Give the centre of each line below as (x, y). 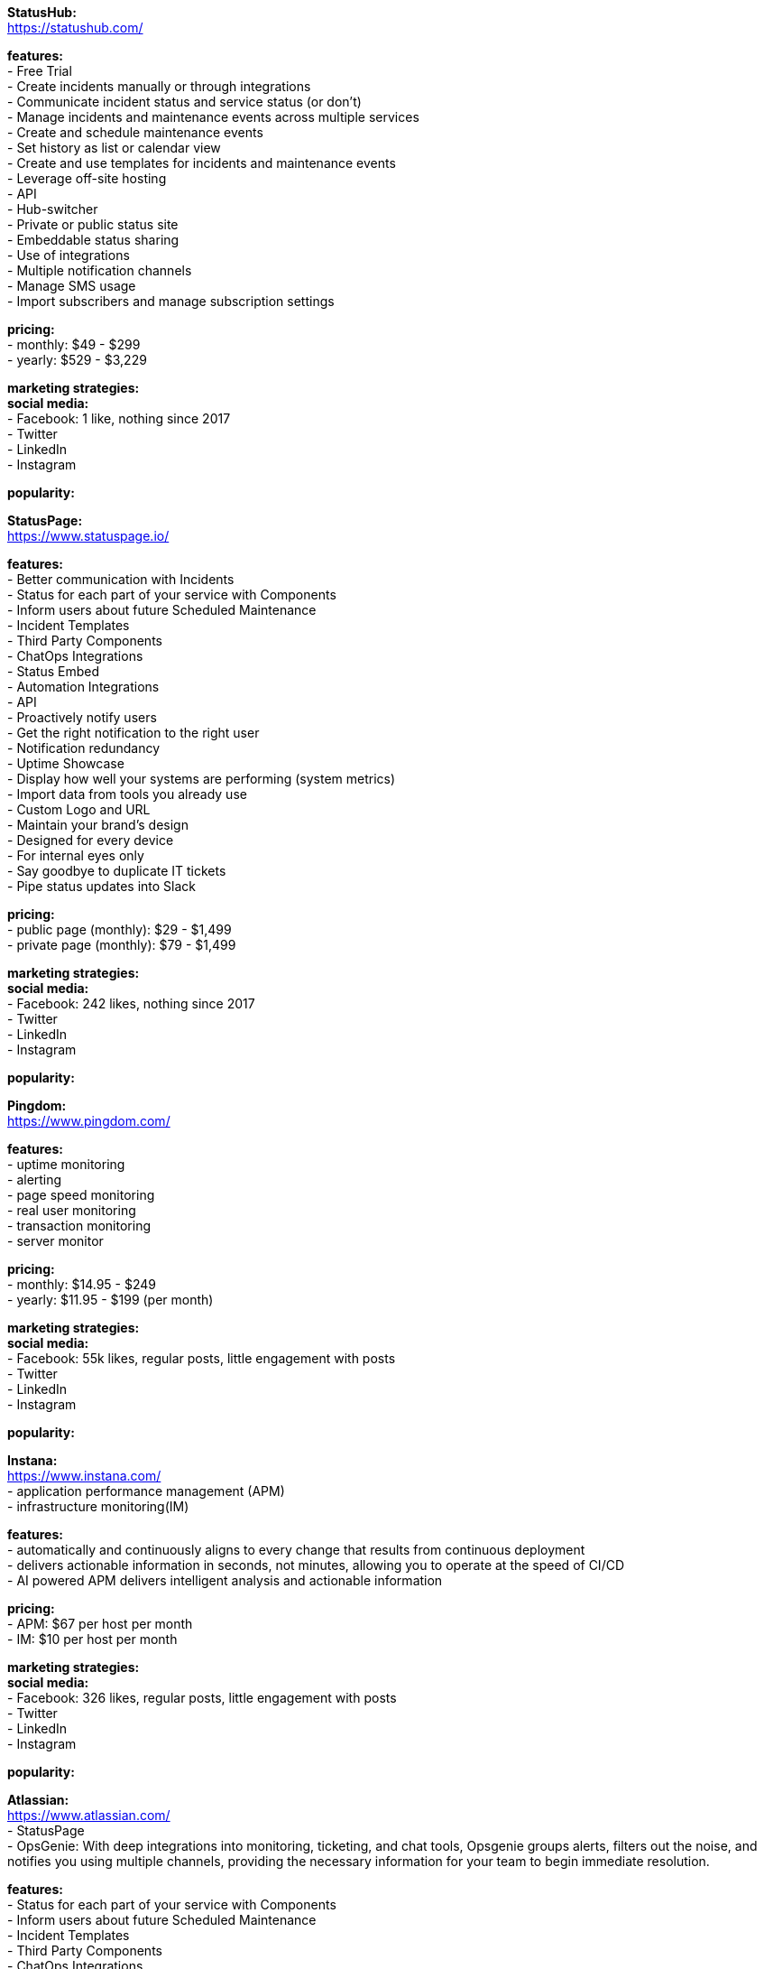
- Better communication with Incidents (121, 579)
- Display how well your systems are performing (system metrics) (202, 779)
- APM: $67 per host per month (100, 1624)
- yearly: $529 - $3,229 (77, 360)
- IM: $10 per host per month (92, 1639)
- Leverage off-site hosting (87, 178)
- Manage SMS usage (72, 286)
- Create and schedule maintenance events (135, 132)
